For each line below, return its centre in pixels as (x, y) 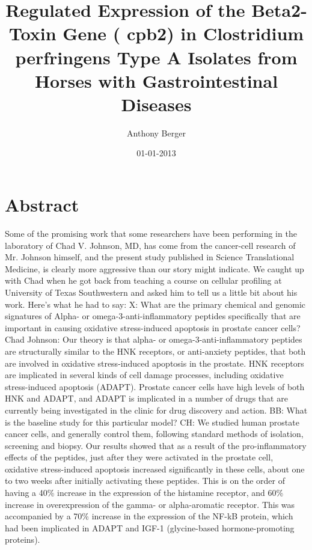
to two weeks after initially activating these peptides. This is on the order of (145, 481)
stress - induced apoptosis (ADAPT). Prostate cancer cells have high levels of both (155, 386)
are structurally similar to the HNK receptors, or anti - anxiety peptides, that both (155, 351)
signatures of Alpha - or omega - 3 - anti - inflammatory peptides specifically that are (153, 316)
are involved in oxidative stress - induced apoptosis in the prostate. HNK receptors (154, 363)
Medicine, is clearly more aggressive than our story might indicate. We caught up (154, 268)
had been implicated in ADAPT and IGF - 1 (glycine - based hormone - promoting (150, 527)
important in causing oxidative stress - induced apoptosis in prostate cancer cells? (153, 327)
